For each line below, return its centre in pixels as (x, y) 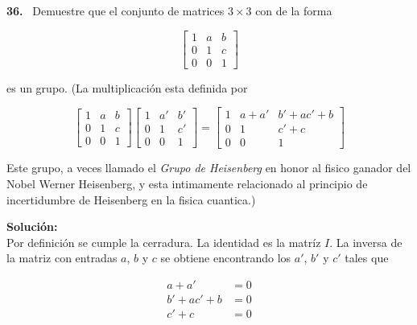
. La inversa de (366, 242)
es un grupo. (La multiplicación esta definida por (127, 87)
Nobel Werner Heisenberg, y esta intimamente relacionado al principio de (187, 183)
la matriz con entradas (62, 258)
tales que (367, 258)
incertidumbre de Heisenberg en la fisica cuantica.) (131, 199)
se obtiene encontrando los (226, 258)
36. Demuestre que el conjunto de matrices (116, 10)
